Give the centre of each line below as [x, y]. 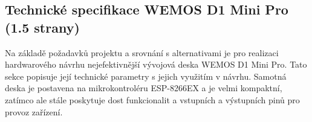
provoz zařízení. [34, 111]
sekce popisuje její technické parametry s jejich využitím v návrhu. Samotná [146, 76]
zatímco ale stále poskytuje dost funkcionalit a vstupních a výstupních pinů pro [152, 99]
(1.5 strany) [42, 27]
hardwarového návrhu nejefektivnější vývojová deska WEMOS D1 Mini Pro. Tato [156, 64]
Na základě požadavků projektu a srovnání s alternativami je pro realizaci [142, 52]
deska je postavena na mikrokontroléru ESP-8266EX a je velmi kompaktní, [144, 88]
